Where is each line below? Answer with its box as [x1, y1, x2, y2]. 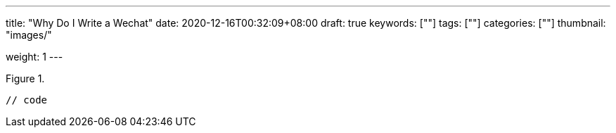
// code [6, 94, 48, 106]
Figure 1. [6, 72, 45, 84]
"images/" [6, 29, 52, 41]
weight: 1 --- [6, 51, 63, 63]
